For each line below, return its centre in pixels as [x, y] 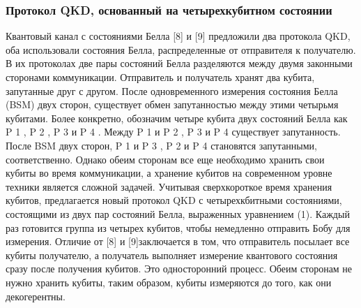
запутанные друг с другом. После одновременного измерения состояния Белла [172, 90]
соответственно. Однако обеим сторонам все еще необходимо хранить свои [165, 159]
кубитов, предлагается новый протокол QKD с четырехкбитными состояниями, [174, 200]
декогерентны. [36, 296]
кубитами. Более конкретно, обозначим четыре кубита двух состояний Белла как [177, 118]
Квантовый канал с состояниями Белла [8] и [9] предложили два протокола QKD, [178, 36]
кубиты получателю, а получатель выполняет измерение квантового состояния [172, 255]
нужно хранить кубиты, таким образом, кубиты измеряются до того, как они [169, 282]
